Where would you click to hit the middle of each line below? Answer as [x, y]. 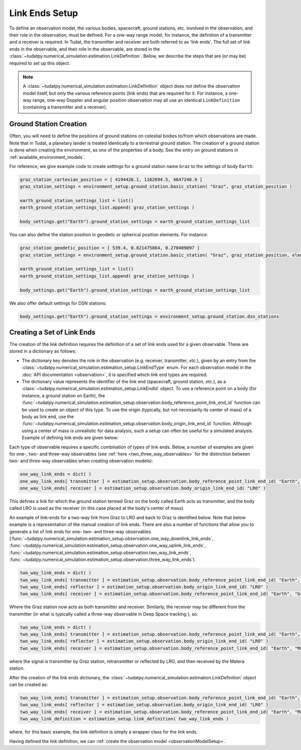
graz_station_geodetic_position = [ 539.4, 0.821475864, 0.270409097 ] [110, 248]
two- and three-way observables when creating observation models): [81, 461]
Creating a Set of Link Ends [52, 332]
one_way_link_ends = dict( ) [56, 474]
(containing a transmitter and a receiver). [65, 107]
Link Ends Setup [44, 13]
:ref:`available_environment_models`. [47, 157]
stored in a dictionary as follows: [43, 351]
